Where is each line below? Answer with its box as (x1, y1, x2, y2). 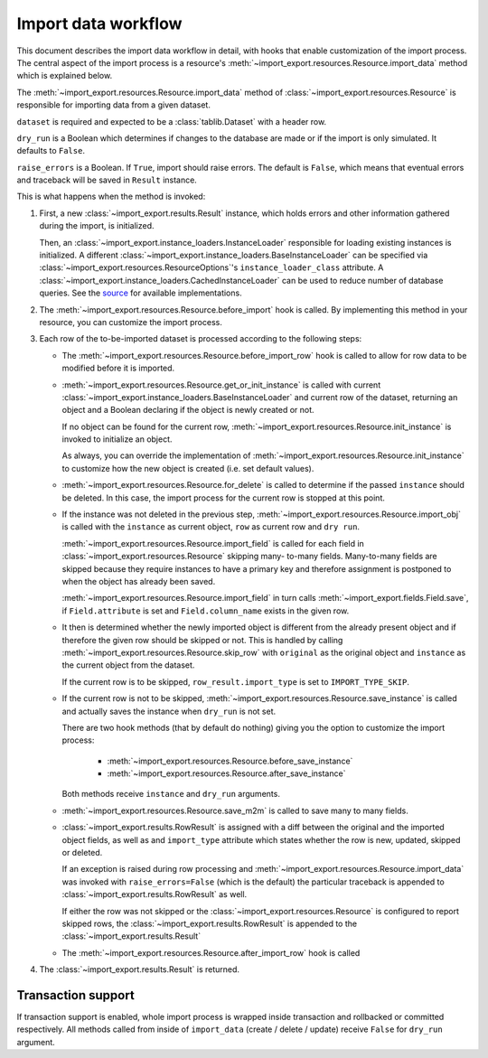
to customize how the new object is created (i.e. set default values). (61, 463, 314, 473)
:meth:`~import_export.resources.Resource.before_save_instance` (107, 755, 353, 766)
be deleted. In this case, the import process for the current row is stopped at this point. (61, 492, 386, 503)
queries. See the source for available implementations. (39, 287, 243, 298)
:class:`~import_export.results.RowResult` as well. (61, 889, 248, 900)
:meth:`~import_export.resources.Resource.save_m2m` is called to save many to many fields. (61, 805, 408, 816)
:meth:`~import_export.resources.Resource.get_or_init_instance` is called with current (61, 379, 381, 390)
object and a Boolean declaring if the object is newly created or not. (61, 405, 315, 416)
